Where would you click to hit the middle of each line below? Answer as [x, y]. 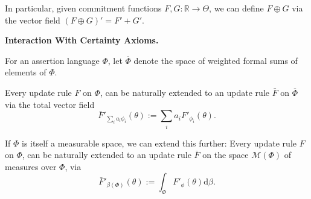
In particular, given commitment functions [83, 8]
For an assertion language [52, 60]
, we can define [236, 8]
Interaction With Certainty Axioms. [82, 40]
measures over [31, 166]
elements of [26, 72]
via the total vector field [50, 104]
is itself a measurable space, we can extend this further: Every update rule [159, 143]
